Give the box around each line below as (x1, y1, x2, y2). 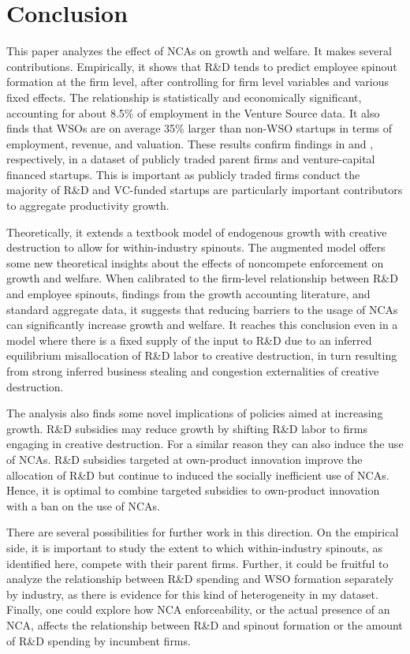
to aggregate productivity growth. (6, 197, 170, 214)
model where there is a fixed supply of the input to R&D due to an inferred (6, 331, 372, 348)
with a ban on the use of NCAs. (6, 497, 160, 514)
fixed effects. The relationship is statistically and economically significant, (6, 88, 362, 105)
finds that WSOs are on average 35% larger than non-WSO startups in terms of (6, 120, 393, 136)
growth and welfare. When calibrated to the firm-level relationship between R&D (6, 270, 398, 286)
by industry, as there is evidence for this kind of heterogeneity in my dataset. (6, 585, 378, 602)
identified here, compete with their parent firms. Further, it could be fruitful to (6, 555, 389, 571)
